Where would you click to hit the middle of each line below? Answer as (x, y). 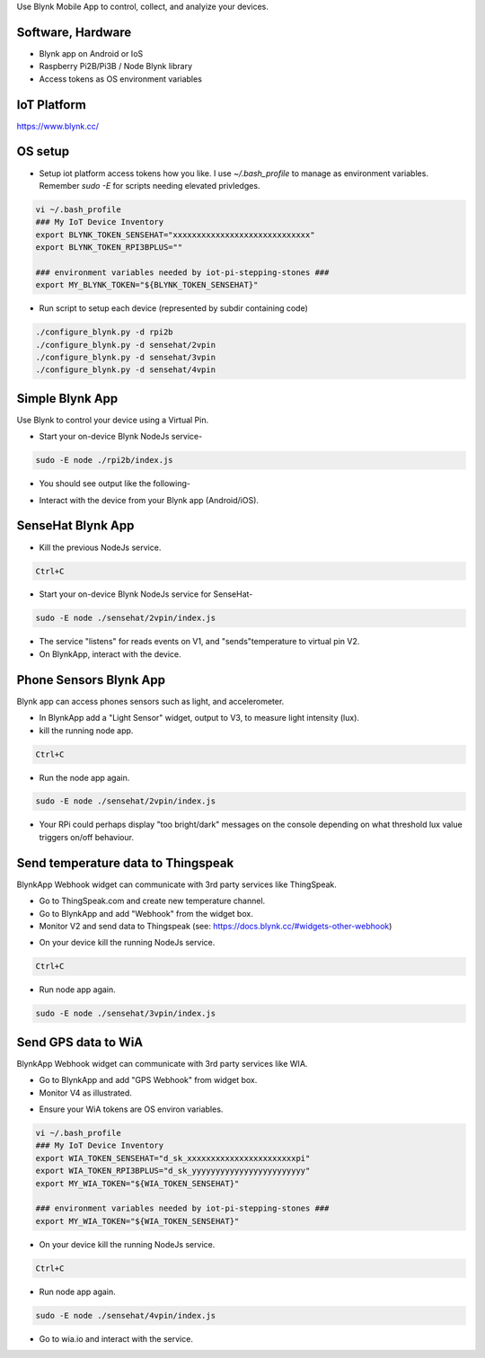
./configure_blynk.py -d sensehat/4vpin (125, 370)
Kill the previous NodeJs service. (100, 547)
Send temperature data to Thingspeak (125, 863)
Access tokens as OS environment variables (120, 79)
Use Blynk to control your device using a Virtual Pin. (113, 420)
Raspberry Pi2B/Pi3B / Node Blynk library (116, 67)
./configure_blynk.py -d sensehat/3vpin (125, 357)
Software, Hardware (74, 32)
